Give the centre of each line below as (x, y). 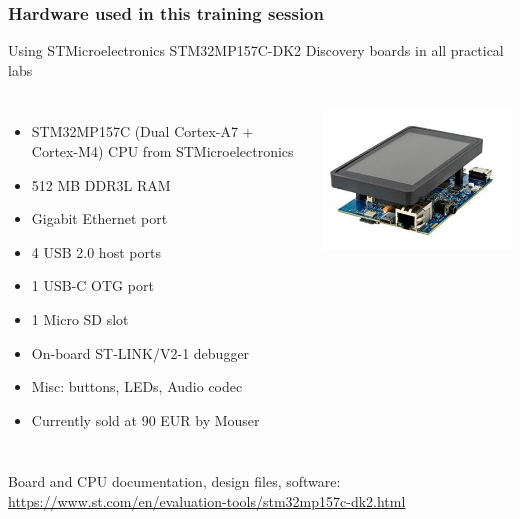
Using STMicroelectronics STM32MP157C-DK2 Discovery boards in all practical (256, 50)
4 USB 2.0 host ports (96, 251)
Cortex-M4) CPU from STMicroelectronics (162, 151)
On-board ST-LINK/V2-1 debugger (140, 352)
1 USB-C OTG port (92, 285)
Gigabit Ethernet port (99, 218)
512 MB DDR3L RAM (101, 184)
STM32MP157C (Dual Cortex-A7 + (142, 131)
